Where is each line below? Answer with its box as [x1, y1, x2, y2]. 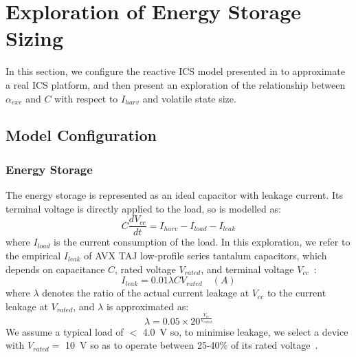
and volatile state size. [142, 91, 236, 105]
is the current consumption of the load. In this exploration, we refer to [54, 235, 351, 249]
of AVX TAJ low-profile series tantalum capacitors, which [84, 248, 327, 262]
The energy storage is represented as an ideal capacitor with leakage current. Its [5, 188, 343, 202]
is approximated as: [106, 299, 189, 313]
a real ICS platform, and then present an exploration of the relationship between [5, 77, 346, 91]
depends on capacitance [5, 261, 105, 276]
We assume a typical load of [5, 324, 124, 338]
